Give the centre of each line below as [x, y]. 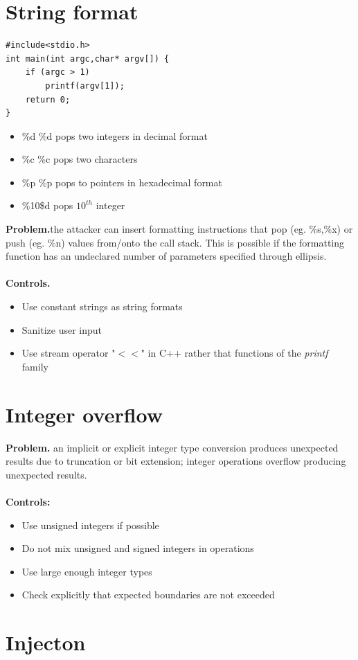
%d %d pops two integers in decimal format [115, 135]
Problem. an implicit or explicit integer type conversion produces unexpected [172, 447]
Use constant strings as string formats [102, 306]
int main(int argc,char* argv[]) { [88, 59]
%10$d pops [47, 205]
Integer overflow [84, 414]
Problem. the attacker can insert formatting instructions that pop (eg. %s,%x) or [179, 229]
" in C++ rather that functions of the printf [234, 353]
